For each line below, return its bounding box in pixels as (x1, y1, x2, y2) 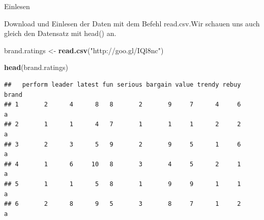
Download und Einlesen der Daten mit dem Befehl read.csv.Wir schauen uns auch (4, 18, 260, 28)
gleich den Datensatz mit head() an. (4, 28, 116, 39)
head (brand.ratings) (4, 62, 68, 72)
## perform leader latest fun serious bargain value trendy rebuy (4, 81, 241, 88)
